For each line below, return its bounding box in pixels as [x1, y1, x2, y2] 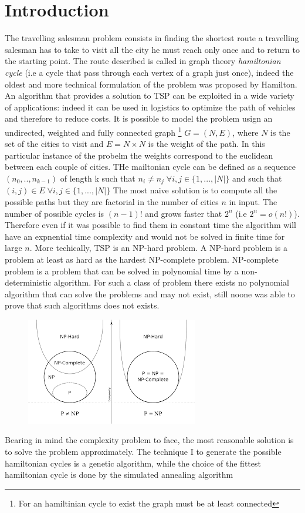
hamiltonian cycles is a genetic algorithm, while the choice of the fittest [5, 457, 261, 469]
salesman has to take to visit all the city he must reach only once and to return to [5, 43, 300, 55]
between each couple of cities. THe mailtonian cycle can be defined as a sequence [5, 160, 296, 173]
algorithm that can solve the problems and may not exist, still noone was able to [5, 287, 295, 300]
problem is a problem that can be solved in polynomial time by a [5, 264, 239, 277]
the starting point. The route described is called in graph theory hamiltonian [5, 55, 281, 67]
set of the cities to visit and [5, 138, 104, 150]
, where [232, 126, 259, 138]
